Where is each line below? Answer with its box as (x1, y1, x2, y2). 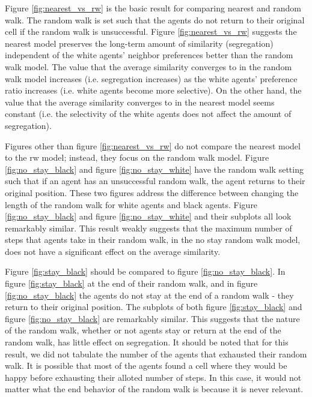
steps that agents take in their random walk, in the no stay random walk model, (5, 233, 301, 246)
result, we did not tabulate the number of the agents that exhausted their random (5, 347, 307, 360)
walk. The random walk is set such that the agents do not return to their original (5, 13, 305, 26)
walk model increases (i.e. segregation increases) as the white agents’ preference (5, 72, 298, 85)
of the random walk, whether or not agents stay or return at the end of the (5, 324, 281, 336)
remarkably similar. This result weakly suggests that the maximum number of (5, 221, 292, 234)
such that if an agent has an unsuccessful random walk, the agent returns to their (5, 175, 305, 187)
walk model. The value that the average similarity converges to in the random (5, 60, 292, 73)
